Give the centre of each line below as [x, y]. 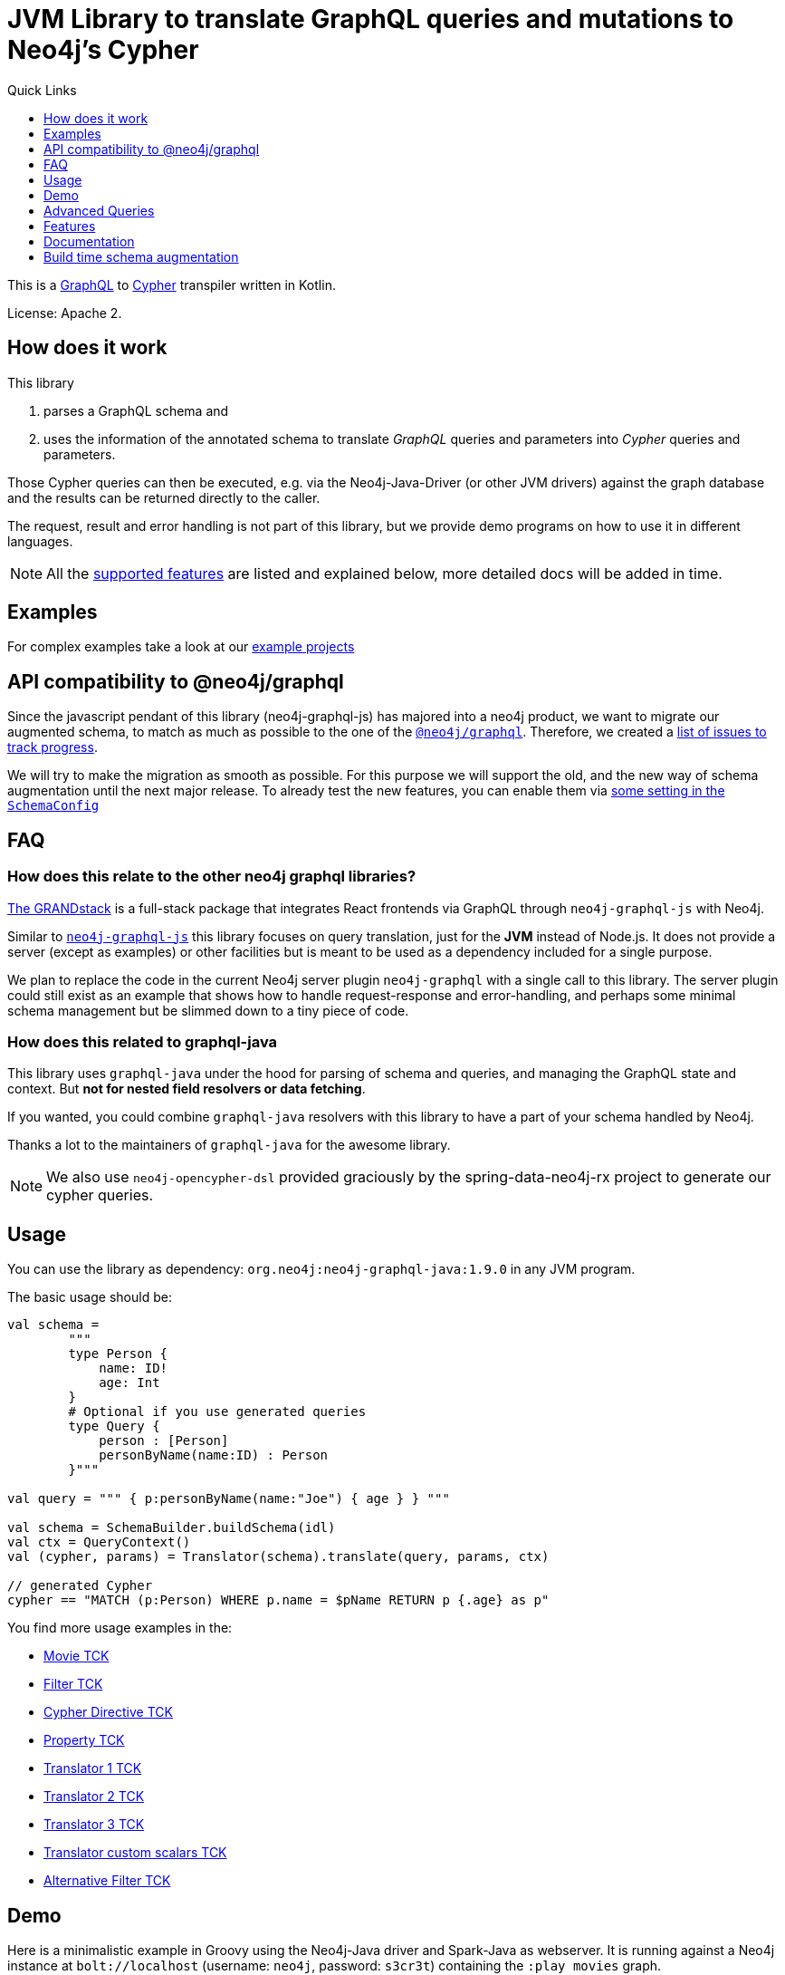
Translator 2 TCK [94, 1797]
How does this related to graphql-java [143, 1041]
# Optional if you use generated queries [217, 1412]
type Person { [118, 1354]
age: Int [129, 1383]
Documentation [89, 241]
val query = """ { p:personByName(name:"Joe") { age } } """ [229, 1499]
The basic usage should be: [90, 1297]
